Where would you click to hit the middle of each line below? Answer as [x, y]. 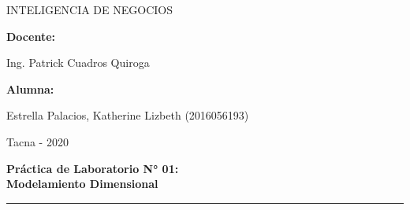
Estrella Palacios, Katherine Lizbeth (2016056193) [128, 115]
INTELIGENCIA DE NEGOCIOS [89, 9]
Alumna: [30, 88]
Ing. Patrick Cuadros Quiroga [78, 63]
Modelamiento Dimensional [82, 184]
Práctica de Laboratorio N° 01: [93, 168]
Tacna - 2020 [37, 141]
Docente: [31, 36]
